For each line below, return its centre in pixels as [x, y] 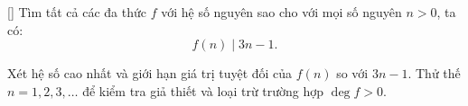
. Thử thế [434, 73]
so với [352, 73]
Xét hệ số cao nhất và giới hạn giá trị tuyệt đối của [150, 73]
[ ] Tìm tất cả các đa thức [77, 12]
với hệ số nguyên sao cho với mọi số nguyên [281, 12]
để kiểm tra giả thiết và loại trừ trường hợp [203, 90]
